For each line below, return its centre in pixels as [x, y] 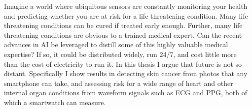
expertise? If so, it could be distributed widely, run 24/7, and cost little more [120, 54]
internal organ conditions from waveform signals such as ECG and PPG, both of [126, 93]
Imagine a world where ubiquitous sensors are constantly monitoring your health [126, 6]
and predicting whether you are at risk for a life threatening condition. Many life [126, 15]
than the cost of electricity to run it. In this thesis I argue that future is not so [123, 64]
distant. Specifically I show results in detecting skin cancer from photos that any [126, 73]
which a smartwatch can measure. [55, 102]
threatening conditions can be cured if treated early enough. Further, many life [123, 25]
